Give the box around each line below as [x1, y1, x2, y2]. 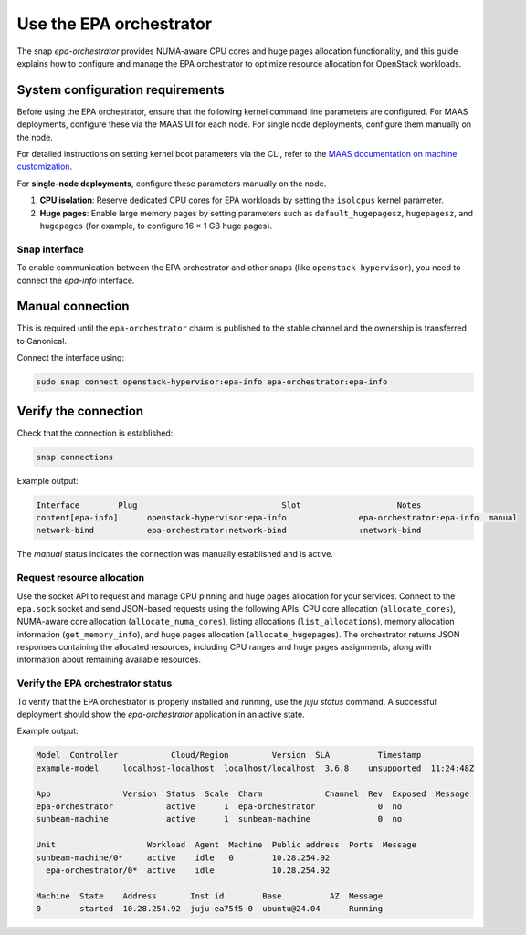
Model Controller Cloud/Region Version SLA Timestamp [36, 750, 422, 761]
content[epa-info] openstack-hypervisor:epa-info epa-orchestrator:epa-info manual [36, 512, 518, 523]
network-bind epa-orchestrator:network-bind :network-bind [36, 525, 422, 536]
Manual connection [16, 299, 130, 314]
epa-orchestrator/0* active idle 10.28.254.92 [46, 865, 331, 876]
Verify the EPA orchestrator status [16, 677, 173, 689]
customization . [16, 161, 73, 173]
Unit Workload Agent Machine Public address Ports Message [36, 840, 417, 850]
